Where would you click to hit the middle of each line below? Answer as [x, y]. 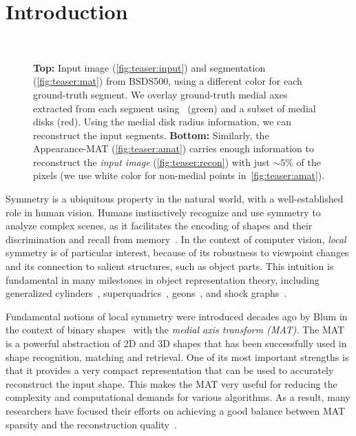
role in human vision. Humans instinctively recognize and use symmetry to [163, 212]
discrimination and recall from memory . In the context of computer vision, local [176, 239]
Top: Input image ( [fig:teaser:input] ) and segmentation [149, 67]
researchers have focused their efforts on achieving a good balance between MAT [176, 410]
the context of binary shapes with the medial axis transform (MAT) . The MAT [175, 330]
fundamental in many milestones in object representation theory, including [163, 279]
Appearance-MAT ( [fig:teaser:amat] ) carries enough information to [174, 148]
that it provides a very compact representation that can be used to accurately [170, 370]
